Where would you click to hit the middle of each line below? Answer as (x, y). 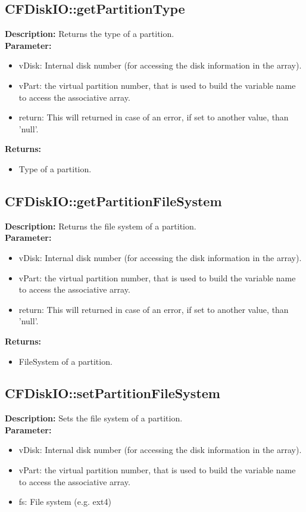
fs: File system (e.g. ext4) (65, 502)
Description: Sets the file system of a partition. (94, 418)
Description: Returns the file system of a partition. (101, 226)
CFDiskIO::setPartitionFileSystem (113, 393)
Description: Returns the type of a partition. (90, 34)
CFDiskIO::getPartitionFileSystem (113, 201)
